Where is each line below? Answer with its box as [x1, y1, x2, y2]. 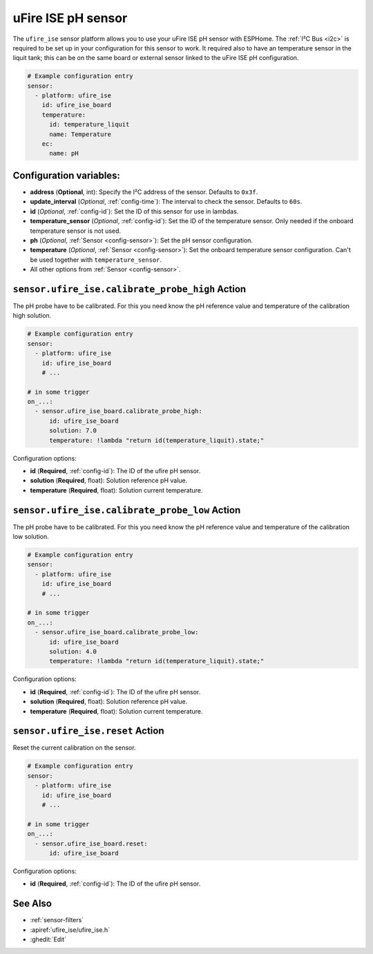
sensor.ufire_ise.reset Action [12, 725, 165, 737]
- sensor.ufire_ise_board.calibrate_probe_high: [35, 408, 203, 415]
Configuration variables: [12, 169, 121, 181]
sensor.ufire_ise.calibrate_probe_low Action [12, 504, 241, 516]
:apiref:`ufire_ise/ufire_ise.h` [30, 926, 111, 934]
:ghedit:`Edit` [30, 935, 67, 943]
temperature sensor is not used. [30, 227, 121, 235]
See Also [12, 898, 52, 910]
